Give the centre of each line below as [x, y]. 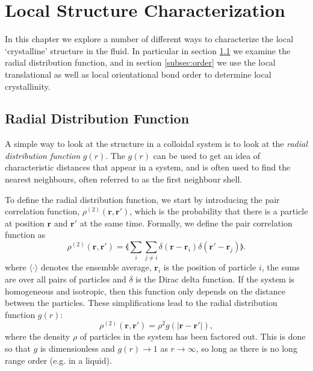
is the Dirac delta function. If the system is [215, 279]
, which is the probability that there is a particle [219, 211]
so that [18, 348]
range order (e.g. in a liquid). [58, 360]
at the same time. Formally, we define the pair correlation [186, 223]
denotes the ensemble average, [96, 267]
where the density [38, 336]
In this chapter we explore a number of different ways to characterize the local [149, 39]
